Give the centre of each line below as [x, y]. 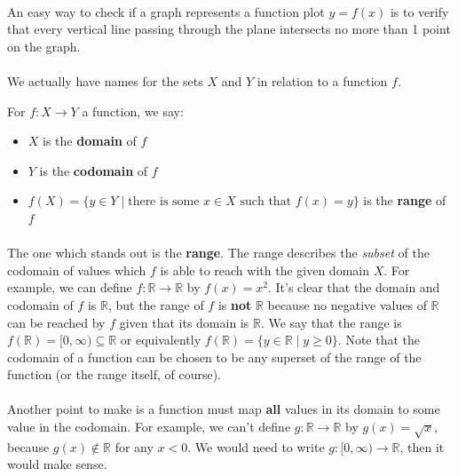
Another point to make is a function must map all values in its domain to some [224, 409]
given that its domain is [184, 322]
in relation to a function [322, 80]
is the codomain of [94, 170]
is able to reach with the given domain [265, 270]
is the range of [405, 200]
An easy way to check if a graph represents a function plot [166, 11]
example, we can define [70, 287]
